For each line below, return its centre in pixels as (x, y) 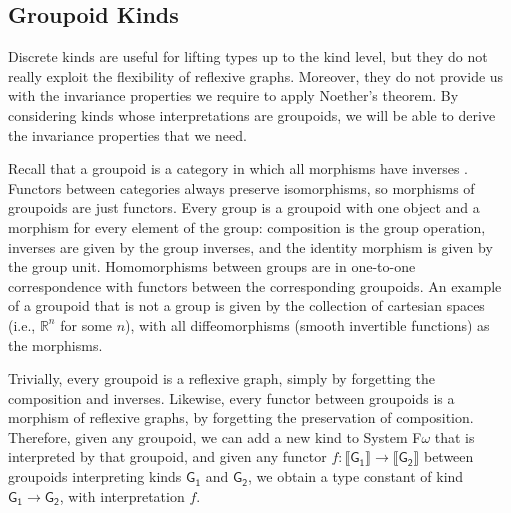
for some (86, 324)
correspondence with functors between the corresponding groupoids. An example (255, 285)
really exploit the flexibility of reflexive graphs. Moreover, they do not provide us (256, 75)
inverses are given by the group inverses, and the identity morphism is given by (250, 246)
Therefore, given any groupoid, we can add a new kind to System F (215, 436)
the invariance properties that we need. (127, 134)
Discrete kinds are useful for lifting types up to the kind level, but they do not (248, 56)
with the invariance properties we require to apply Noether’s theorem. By (233, 95)
